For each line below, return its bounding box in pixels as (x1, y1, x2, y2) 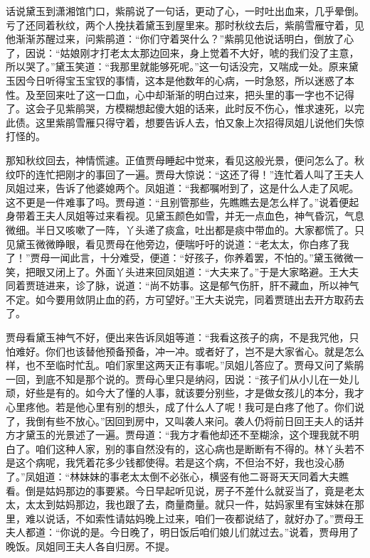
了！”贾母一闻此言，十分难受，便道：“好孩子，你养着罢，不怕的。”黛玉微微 (6, 250, 354, 265)
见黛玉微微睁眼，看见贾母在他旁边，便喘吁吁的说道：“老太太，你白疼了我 (6, 236, 349, 251)
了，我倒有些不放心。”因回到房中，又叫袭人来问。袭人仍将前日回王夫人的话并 (6, 413, 364, 428)
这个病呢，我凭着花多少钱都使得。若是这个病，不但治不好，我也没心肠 (15, 455, 344, 470)
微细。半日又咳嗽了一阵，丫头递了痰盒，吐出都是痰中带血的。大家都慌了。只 (6, 222, 364, 237)
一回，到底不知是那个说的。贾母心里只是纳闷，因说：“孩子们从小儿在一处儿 (6, 371, 359, 386)
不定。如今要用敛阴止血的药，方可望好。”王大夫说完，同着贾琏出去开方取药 (6, 291, 354, 306)
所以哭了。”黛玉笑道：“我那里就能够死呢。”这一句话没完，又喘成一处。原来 (6, 59, 349, 74)
